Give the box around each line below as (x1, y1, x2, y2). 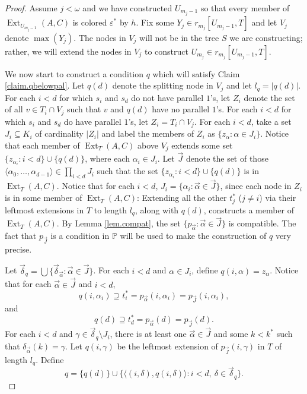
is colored (72, 16, 107, 29)
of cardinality (35, 127, 84, 140)
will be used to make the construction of (120, 229, 267, 241)
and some (213, 327, 248, 340)
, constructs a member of (203, 203, 295, 216)
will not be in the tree (139, 31, 219, 43)
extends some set (171, 138, 233, 151)
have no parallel (152, 103, 210, 115)
